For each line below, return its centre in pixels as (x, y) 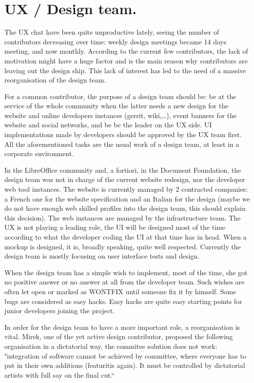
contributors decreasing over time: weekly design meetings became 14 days (116, 41)
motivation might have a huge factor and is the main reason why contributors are (126, 60)
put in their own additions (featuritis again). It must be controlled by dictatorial (125, 365)
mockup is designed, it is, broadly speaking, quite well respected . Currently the (123, 246)
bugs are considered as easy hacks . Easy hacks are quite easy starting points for (123, 301)
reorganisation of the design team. (55, 80)
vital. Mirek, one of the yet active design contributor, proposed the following (119, 336)
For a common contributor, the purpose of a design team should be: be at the (120, 96)
